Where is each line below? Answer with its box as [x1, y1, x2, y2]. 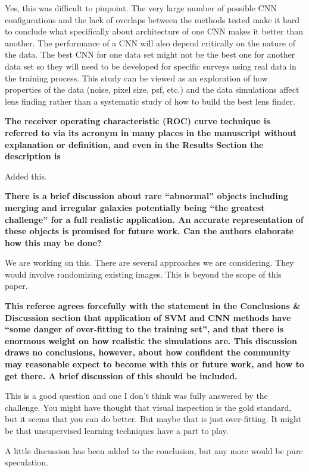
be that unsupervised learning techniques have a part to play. [5, 424, 229, 436]
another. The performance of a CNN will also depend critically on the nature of [5, 36, 295, 49]
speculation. [5, 456, 48, 468]
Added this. [5, 169, 47, 182]
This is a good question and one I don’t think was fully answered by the [5, 389, 268, 402]
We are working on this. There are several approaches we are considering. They [5, 256, 294, 269]
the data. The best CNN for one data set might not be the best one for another [5, 48, 295, 61]
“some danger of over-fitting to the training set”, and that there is [5, 323, 284, 335]
